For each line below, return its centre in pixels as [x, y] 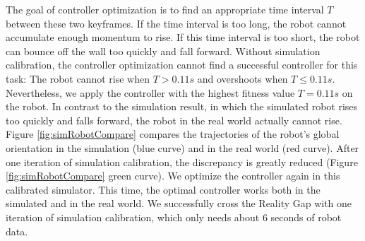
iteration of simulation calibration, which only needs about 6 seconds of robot [174, 217]
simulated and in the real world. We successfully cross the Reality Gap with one [179, 203]
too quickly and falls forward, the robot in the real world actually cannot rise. [174, 120]
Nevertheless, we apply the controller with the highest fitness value [150, 92]
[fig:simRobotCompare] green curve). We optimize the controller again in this [173, 176]
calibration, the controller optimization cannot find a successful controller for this [182, 65]
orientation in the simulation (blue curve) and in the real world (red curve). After [182, 147]
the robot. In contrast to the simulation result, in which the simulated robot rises [182, 106]
